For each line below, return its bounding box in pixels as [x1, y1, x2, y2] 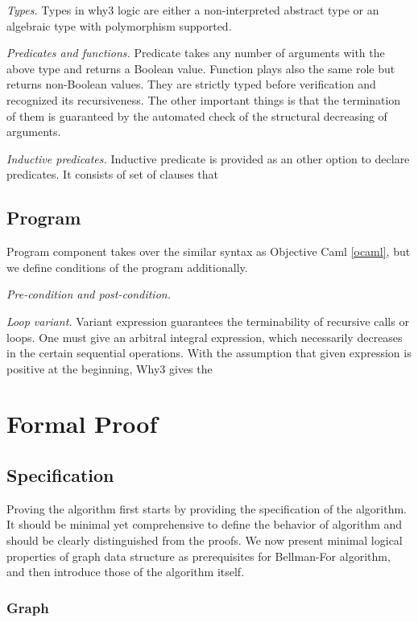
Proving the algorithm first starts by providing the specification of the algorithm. [6, 500, 408, 517]
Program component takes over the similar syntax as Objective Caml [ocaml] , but [6, 243, 411, 260]
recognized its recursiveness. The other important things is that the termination [6, 91, 401, 108]
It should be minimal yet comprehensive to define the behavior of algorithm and [6, 516, 403, 533]
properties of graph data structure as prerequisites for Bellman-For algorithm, [6, 547, 391, 564]
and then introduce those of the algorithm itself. [6, 563, 245, 580]
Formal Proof [6, 407, 158, 440]
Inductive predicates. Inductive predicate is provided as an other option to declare [6, 150, 410, 167]
